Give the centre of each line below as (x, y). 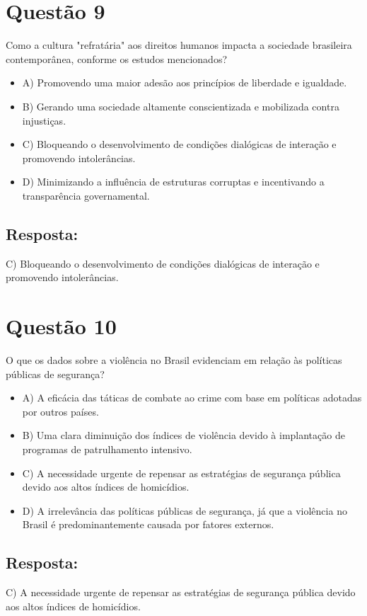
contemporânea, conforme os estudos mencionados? (117, 58)
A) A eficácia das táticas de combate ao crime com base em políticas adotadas (192, 398)
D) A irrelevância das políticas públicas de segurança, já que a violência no (185, 510)
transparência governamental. (86, 195)
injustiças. (44, 120)
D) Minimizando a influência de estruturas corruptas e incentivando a (173, 182)
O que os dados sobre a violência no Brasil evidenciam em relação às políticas (174, 359)
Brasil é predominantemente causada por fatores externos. (148, 524)
